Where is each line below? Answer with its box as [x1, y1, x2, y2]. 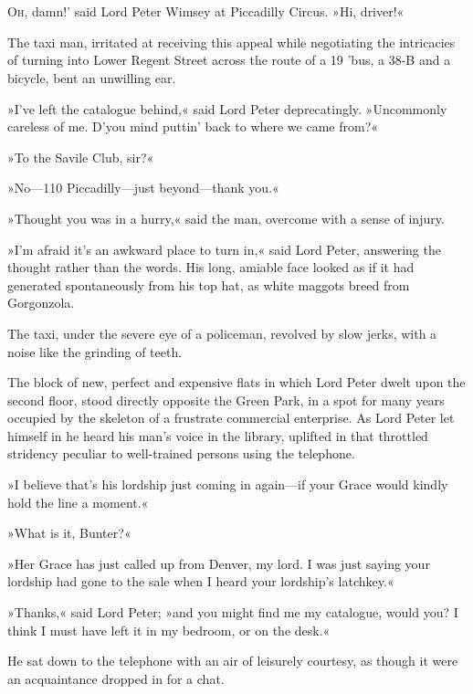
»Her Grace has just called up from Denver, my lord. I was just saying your [7, 553, 430, 573]
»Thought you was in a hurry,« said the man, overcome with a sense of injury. [7, 208, 445, 227]
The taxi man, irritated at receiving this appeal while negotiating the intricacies [7, 32, 456, 51]
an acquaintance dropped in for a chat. [7, 668, 225, 688]
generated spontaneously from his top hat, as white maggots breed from [7, 275, 410, 294]
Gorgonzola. [7, 293, 75, 312]
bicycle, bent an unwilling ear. [7, 68, 176, 87]
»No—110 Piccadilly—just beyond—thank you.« [7, 178, 279, 197]
